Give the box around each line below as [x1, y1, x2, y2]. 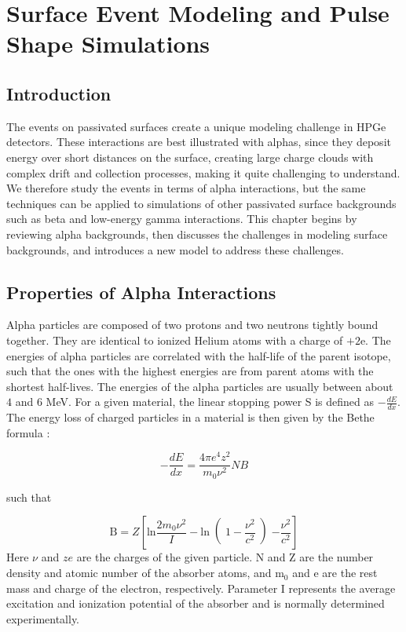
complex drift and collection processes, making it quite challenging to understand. [6, 164, 401, 181]
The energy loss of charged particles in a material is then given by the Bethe [6, 409, 375, 426]
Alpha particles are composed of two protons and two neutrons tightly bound [6, 316, 379, 333]
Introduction [6, 81, 112, 105]
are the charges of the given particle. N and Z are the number [76, 549, 374, 565]
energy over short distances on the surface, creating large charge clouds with [6, 148, 374, 165]
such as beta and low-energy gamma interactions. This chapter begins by [6, 210, 357, 227]
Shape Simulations [6, 27, 210, 60]
